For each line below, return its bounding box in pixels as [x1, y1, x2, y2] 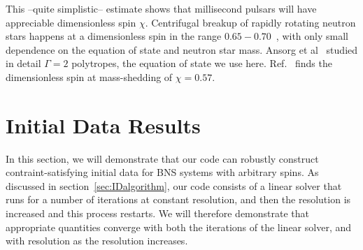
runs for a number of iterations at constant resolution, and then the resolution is [6, 192, 351, 207]
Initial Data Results [6, 110, 201, 139]
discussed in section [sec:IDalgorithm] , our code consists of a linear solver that [6, 178, 342, 193]
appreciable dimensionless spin [6, 15, 136, 29]
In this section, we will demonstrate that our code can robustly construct [6, 151, 319, 166]
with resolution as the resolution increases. [6, 233, 188, 248]
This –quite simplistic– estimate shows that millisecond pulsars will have [6, 1, 317, 15]
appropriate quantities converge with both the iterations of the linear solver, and [6, 219, 352, 234]
